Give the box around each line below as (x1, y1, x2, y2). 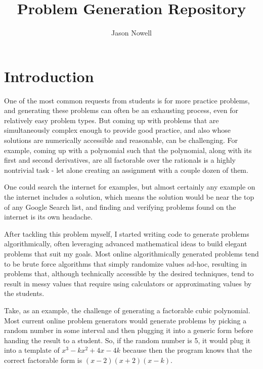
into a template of (4, 345, 60, 355)
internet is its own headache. (4, 211, 93, 222)
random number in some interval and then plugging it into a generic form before (4, 325, 253, 336)
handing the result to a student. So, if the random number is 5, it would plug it (4, 335, 251, 345)
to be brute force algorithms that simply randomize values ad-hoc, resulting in (4, 258, 247, 269)
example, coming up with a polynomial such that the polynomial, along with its (4, 144, 252, 155)
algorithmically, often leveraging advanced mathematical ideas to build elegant (4, 238, 247, 249)
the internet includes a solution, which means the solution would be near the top (4, 192, 254, 202)
